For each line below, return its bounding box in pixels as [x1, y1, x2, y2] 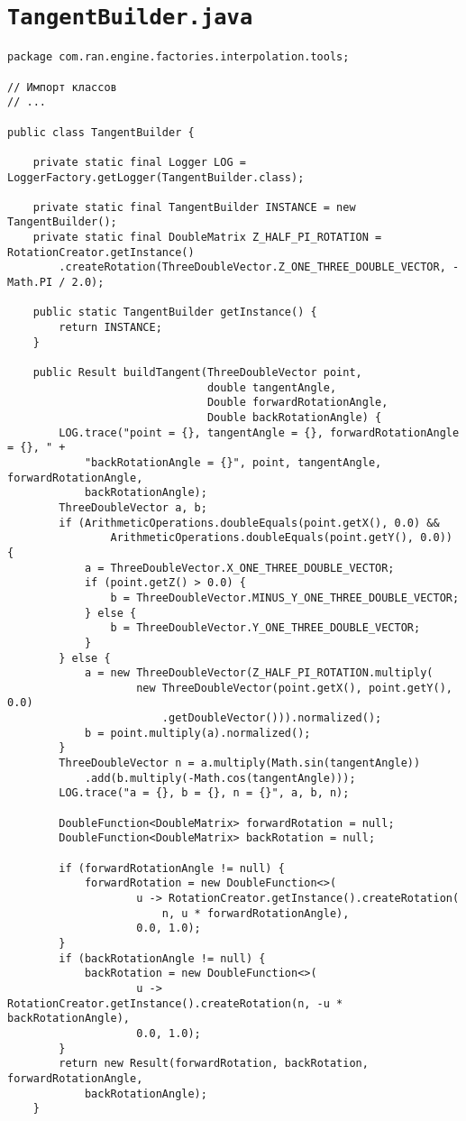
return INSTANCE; [59, 321, 162, 335]
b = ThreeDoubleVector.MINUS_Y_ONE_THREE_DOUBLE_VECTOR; [110, 591, 460, 604]
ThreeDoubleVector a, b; [59, 501, 207, 514]
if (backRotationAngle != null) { [59, 951, 266, 965]
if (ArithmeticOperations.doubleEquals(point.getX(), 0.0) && [59, 516, 440, 529]
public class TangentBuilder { [7, 125, 195, 139]
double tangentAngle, [206, 381, 337, 394]
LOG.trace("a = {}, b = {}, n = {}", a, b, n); [59, 786, 350, 800]
